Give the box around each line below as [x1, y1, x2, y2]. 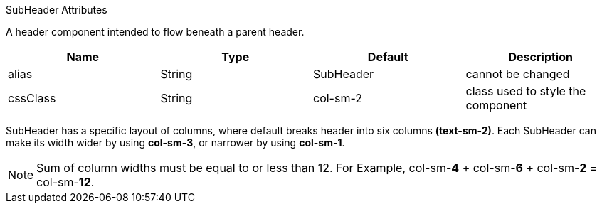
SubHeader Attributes [6, 4, 107, 16]
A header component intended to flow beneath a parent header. [6, 26, 305, 38]
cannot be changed [465, 67, 570, 81]
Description [508, 50, 573, 64]
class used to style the [465, 84, 586, 98]
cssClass [8, 91, 56, 105]
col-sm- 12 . [36, 175, 95, 189]
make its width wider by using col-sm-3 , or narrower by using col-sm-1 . [6, 136, 345, 149]
